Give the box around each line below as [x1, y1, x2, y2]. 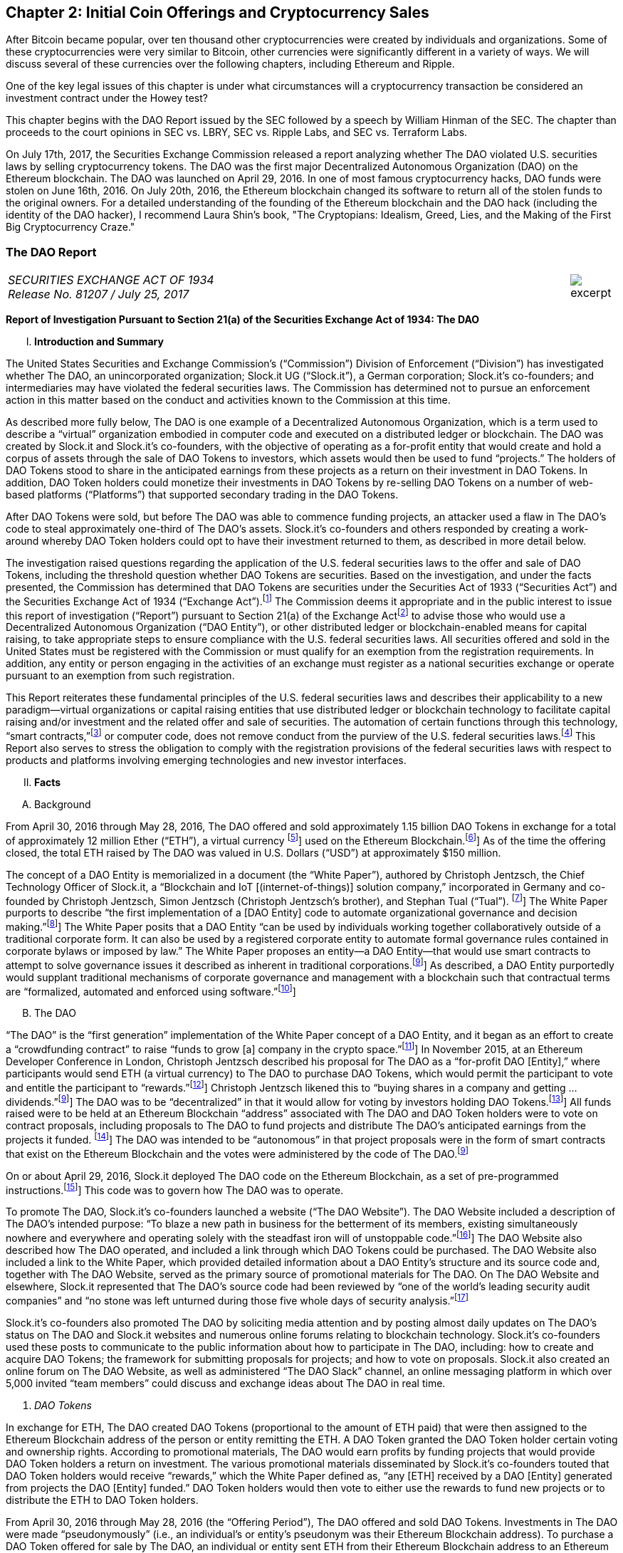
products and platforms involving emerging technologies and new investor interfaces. [6, 754, 407, 767]
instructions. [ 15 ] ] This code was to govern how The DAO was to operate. [6, 1181, 344, 1196]
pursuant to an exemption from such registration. [6, 669, 235, 682]
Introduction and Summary [34, 335, 164, 348]
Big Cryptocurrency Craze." [6, 221, 135, 234]
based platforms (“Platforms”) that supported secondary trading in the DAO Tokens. [6, 488, 399, 501]
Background [34, 798, 91, 811]
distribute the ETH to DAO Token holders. [6, 1493, 199, 1506]
